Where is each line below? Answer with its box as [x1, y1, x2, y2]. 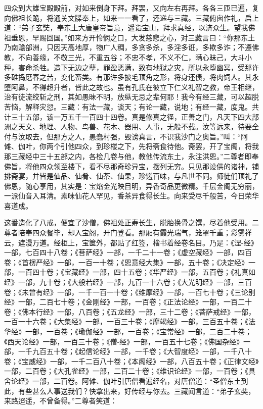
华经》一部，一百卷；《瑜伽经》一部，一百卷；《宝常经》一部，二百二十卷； [4, 326, 252, 336]
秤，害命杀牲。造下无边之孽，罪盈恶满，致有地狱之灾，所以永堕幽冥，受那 [4, 62, 252, 72]
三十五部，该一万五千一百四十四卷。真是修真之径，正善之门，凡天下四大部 [11, 111, 259, 122]
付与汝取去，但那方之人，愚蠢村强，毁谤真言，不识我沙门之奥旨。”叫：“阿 [4, 131, 248, 141]
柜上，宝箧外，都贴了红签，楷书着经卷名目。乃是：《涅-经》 [60, 237, 258, 247]
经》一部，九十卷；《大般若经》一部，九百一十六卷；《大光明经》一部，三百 [4, 277, 252, 287]
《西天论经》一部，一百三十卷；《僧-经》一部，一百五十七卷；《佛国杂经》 [4, 336, 244, 346]
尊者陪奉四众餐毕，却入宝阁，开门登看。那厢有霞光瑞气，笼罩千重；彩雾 [4, 227, 245, 238]
